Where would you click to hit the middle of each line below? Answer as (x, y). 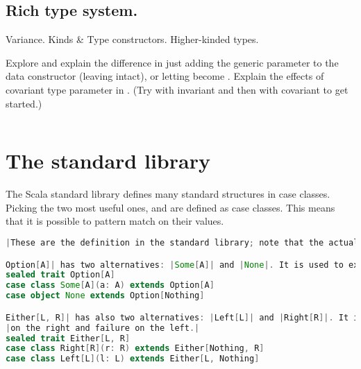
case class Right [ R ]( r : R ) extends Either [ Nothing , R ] (135, 349)
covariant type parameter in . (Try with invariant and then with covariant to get (177, 89)
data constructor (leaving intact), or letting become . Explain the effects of (165, 76)
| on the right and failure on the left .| (103, 328)
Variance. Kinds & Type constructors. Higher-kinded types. (132, 39)
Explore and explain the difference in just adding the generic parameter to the (172, 62)
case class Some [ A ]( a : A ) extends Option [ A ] (110, 285)
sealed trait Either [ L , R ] (68, 338)
